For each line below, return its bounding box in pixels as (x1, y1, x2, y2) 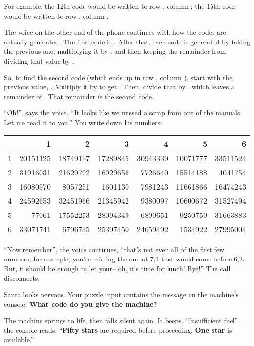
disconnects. (4, 273, 40, 283)
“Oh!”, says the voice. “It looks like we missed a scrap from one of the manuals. (4, 108, 242, 118)
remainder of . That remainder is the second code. (4, 91, 154, 101)
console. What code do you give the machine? (4, 299, 157, 309)
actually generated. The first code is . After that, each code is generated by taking (4, 36, 250, 46)
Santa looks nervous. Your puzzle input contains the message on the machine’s (4, 289, 239, 299)
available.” (4, 334, 34, 345)
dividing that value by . (4, 55, 74, 65)
